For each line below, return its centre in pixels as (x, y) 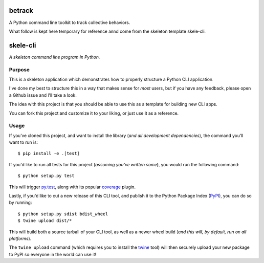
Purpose (19, 69)
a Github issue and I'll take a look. (43, 95)
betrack (21, 11)
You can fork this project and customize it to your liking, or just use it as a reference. (94, 113)
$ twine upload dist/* (45, 221)
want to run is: (23, 142)
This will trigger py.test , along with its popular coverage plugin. (72, 187)
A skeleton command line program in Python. (55, 57)
